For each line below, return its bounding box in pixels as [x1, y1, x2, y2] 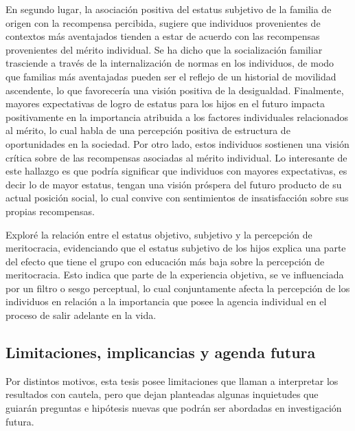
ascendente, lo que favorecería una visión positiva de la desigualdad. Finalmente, [5, 82, 344, 97]
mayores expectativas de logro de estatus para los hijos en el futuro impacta [5, 96, 325, 111]
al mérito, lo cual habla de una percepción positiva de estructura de [5, 123, 290, 137]
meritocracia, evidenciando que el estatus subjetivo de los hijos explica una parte [5, 241, 346, 255]
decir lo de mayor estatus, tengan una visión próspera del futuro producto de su [5, 177, 342, 191]
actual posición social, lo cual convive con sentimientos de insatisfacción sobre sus [5, 190, 349, 205]
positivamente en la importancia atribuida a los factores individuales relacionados [5, 109, 349, 124]
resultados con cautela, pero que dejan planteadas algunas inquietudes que [5, 387, 319, 401]
